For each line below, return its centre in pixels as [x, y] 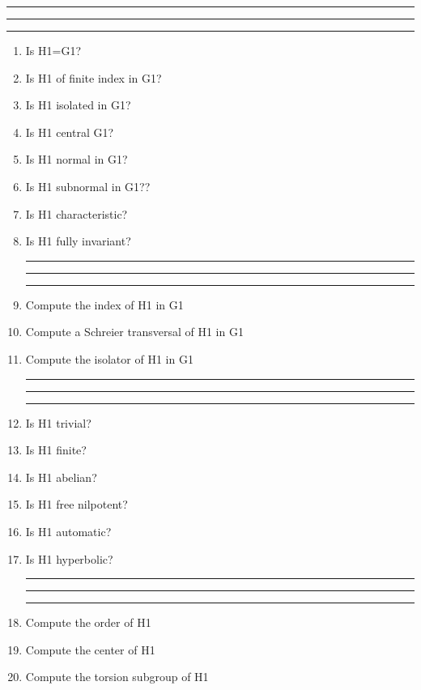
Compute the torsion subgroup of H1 [117, 677]
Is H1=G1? [53, 50]
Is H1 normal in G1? [77, 159]
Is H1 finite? [56, 450]
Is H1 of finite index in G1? [94, 77]
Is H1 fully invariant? [78, 241]
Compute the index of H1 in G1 [104, 304]
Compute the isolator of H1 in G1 [109, 358]
